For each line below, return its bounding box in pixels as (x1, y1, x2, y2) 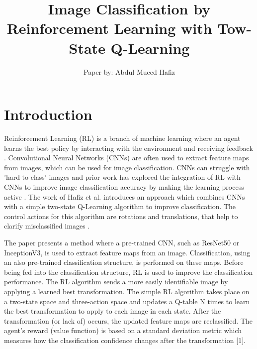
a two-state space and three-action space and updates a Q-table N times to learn (4, 296, 250, 306)
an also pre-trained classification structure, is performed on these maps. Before (4, 257, 244, 267)
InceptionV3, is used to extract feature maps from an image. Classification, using (4, 247, 251, 257)
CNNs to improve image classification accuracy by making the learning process (4, 182, 244, 192)
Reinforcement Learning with (6, 18, 212, 38)
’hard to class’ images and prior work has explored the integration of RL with (4, 172, 241, 182)
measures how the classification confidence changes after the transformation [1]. (4, 335, 246, 345)
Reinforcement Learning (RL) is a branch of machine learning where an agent (4, 133, 241, 143)
